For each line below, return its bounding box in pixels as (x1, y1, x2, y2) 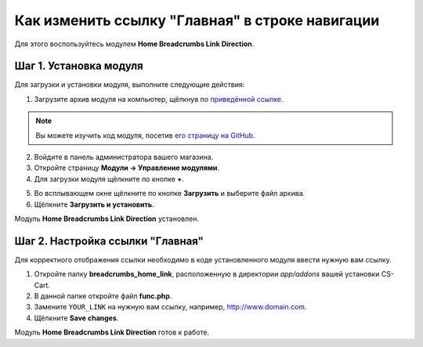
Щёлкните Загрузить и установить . (34, 200, 154, 209)
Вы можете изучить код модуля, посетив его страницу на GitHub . (35, 130, 255, 140)
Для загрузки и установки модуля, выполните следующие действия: (14, 80, 245, 89)
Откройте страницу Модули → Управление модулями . (34, 163, 219, 172)
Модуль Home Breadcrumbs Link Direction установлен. (14, 214, 200, 223)
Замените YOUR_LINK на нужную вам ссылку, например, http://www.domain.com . (34, 302, 307, 312)
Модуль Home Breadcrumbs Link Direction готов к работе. (14, 327, 210, 337)
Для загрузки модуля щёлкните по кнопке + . (34, 174, 184, 183)
